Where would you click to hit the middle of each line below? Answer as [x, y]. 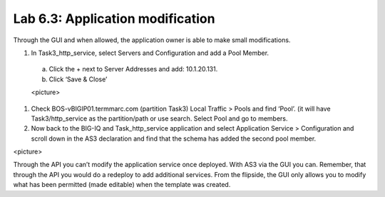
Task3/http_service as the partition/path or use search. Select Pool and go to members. [159, 118]
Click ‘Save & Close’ [78, 79]
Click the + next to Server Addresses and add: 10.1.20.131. [133, 69]
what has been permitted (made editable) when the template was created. [122, 185]
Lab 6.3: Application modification [114, 19]
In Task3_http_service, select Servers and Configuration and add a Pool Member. [150, 53]
